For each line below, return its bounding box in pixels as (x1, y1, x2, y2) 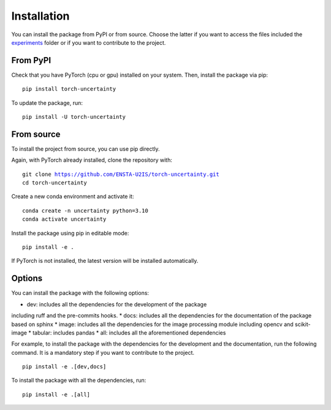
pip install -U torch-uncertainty (22, 113, 126, 121)
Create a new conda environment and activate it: (11, 193, 134, 200)
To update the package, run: (11, 99, 83, 107)
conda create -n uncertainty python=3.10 (22, 207, 148, 214)
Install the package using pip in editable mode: (11, 229, 129, 237)
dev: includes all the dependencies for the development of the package (26, 300, 207, 308)
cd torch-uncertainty (22, 180, 87, 186)
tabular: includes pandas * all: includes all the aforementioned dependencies (32, 328, 226, 336)
